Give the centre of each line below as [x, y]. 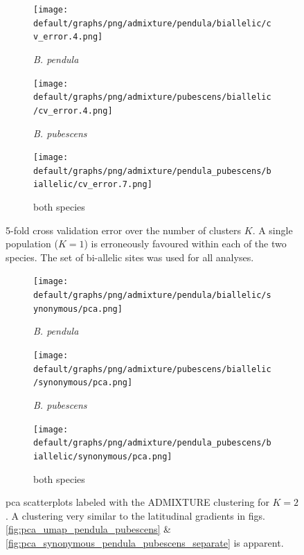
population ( [32, 244]
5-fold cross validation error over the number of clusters [124, 230]
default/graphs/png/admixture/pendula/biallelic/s [152, 296]
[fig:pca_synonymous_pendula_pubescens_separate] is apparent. [145, 542]
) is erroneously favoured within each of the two [185, 244]
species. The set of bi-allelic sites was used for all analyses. [130, 257]
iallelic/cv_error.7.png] [93, 185]
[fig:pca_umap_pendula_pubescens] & [88, 529]
